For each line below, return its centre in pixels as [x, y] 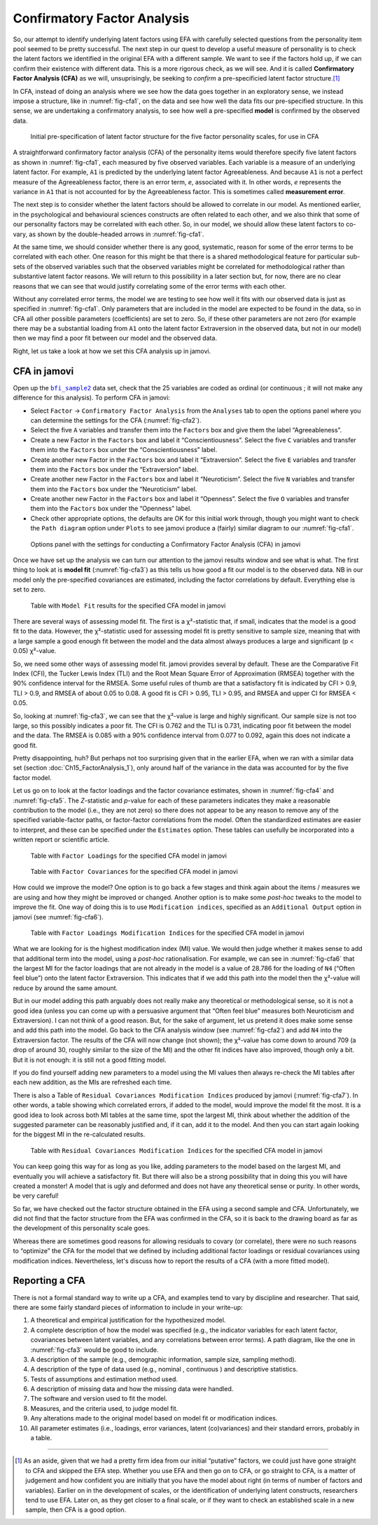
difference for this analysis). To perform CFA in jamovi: [92, 398]
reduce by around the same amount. [65, 987]
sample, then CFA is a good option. [76, 1510]
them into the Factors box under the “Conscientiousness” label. [124, 450]
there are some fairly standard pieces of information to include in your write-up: [128, 1307]
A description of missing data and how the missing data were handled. [132, 1389]
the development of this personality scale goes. [82, 1228]
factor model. [32, 777]
